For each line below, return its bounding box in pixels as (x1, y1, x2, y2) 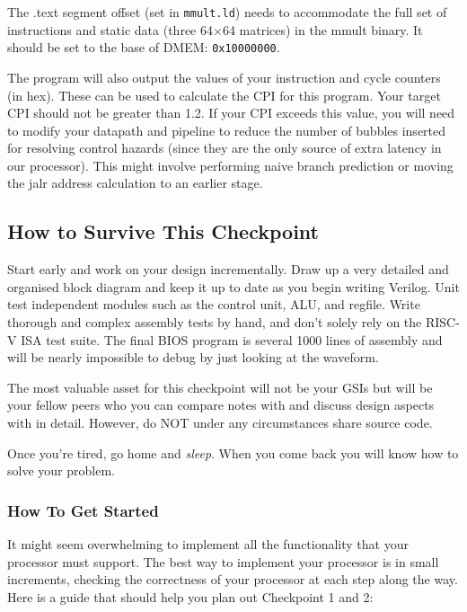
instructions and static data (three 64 (7, 20, 213, 39)
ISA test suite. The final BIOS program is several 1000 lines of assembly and (21, 330, 443, 349)
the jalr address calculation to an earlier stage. (7, 173, 263, 192)
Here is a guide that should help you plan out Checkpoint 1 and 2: (7, 587, 374, 606)
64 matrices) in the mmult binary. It (222, 20, 423, 39)
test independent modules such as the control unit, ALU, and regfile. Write (7, 295, 420, 314)
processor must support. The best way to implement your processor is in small (7, 552, 439, 571)
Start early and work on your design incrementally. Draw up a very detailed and (7, 260, 449, 279)
